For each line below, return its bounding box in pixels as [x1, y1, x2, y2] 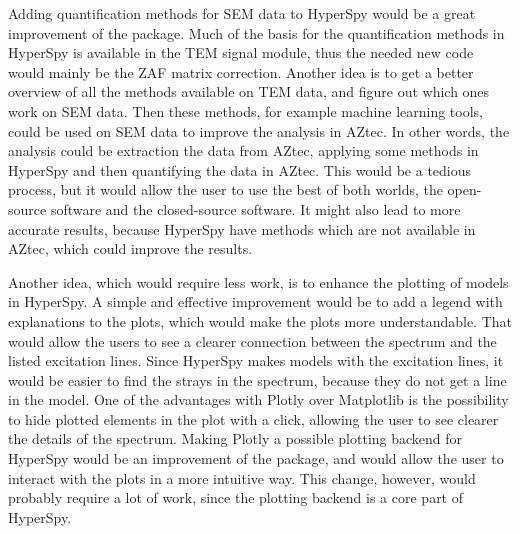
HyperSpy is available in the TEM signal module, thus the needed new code [8, 42, 474, 63]
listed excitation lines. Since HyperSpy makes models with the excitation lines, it [8, 350, 504, 371]
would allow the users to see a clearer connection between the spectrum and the [8, 330, 497, 351]
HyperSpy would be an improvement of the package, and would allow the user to [8, 448, 504, 469]
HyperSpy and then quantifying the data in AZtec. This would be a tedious [8, 159, 472, 180]
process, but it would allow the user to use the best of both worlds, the [8, 179, 443, 200]
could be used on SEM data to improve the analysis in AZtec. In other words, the [8, 120, 510, 141]
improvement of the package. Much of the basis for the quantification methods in [8, 22, 505, 43]
